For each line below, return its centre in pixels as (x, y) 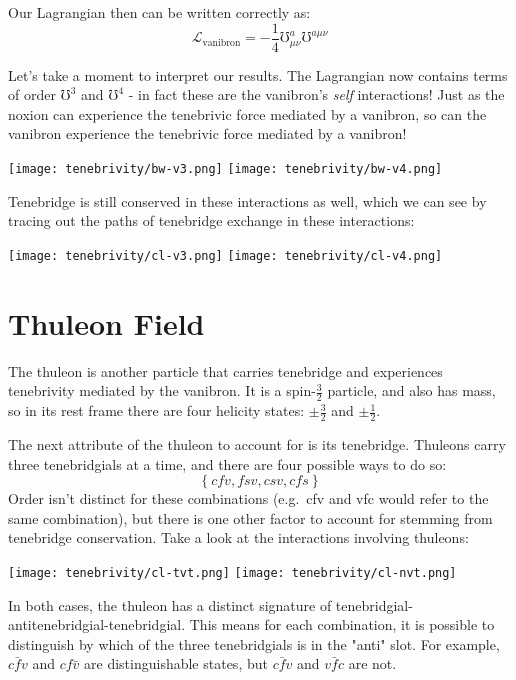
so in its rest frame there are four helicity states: (156, 410)
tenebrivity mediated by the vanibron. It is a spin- (162, 390)
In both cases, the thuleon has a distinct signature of (170, 604)
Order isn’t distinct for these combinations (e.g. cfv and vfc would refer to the (248, 498)
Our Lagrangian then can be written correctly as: (159, 12)
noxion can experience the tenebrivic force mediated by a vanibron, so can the (247, 113)
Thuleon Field (106, 322)
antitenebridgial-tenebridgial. (97, 624)
